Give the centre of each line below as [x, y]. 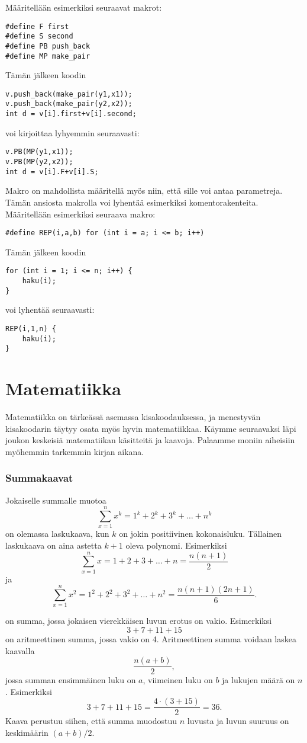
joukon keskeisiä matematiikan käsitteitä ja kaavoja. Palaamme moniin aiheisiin [150, 440]
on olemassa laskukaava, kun [57, 534]
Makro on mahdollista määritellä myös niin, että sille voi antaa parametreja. [144, 190]
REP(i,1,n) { [31, 329]
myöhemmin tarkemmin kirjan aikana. [75, 451]
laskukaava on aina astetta [54, 545]
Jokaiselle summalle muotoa [56, 500]
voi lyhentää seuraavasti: [50, 310]
